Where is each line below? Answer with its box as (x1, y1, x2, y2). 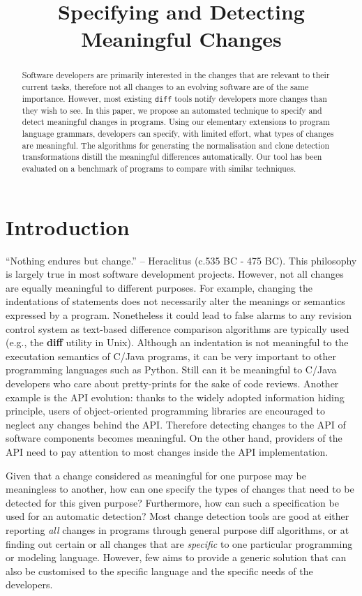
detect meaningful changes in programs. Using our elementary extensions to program (22, 116, 330, 128)
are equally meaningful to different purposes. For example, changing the (6, 280, 312, 295)
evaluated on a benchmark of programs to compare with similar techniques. (22, 163, 296, 174)
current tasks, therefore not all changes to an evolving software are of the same (22, 81, 309, 93)
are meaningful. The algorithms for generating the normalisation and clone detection (22, 139, 330, 151)
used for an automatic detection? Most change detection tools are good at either (6, 509, 349, 523)
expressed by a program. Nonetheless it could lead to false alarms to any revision (6, 308, 352, 322)
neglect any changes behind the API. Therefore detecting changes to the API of (6, 417, 346, 431)
